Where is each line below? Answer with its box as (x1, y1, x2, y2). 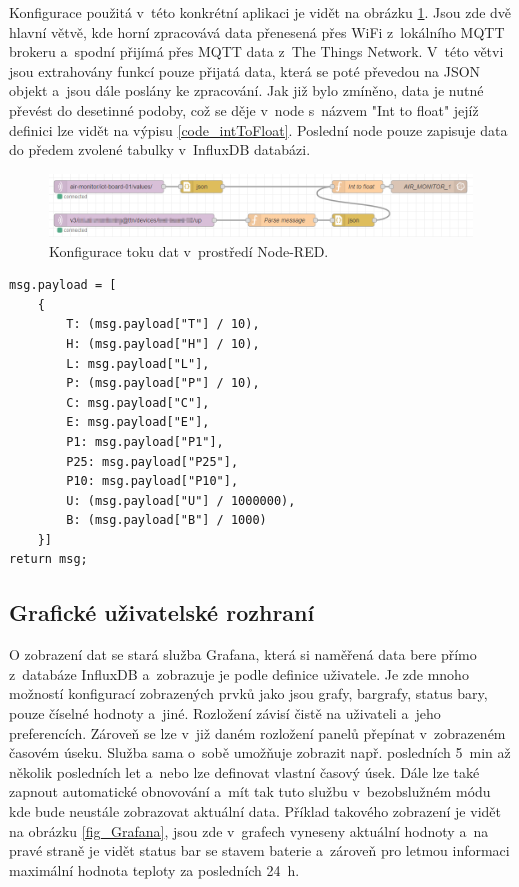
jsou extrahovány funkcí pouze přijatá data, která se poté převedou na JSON (9, 60, 481, 81)
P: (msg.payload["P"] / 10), (66, 376, 260, 391)
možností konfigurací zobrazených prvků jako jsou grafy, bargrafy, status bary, (9, 683, 488, 704)
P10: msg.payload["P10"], (66, 474, 239, 489)
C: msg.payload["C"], (66, 395, 210, 410)
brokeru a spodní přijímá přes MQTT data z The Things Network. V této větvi (9, 41, 504, 62)
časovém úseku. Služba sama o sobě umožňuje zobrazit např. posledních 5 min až (9, 742, 511, 763)
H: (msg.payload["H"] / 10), (66, 336, 260, 351)
